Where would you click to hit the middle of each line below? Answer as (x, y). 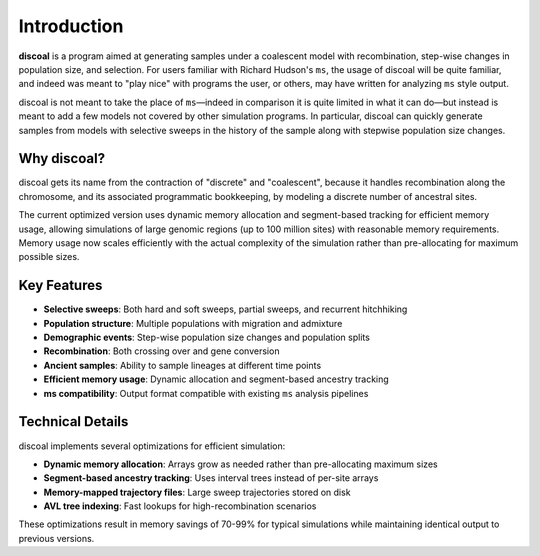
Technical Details (73, 421)
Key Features (60, 285)
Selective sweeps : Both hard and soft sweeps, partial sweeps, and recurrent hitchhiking (225, 309)
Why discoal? (61, 158)
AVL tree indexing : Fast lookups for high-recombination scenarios (180, 506)
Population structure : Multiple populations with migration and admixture (193, 323)
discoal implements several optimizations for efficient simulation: (152, 446)
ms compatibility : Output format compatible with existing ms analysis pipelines (206, 393)
